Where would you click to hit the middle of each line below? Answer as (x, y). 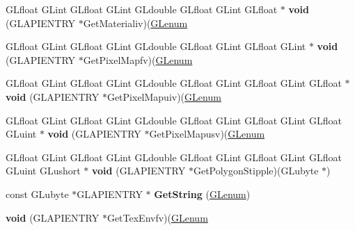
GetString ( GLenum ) (202, 194)
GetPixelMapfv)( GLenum (138, 59)
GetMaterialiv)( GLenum (135, 23)
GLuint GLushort (43, 171)
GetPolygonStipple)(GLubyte (256, 171)
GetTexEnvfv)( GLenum (157, 217)
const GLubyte (37, 194)
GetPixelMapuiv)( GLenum (164, 96)
